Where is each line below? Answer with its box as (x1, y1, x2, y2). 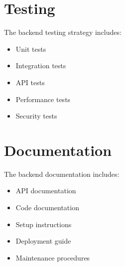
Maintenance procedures (15, 252, 90, 263)
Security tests (15, 111, 57, 121)
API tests (15, 77, 45, 87)
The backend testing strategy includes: (4, 27, 122, 37)
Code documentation (15, 202, 79, 212)
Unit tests (15, 43, 46, 54)
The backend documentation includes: (4, 168, 120, 179)
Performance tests (15, 94, 71, 104)
